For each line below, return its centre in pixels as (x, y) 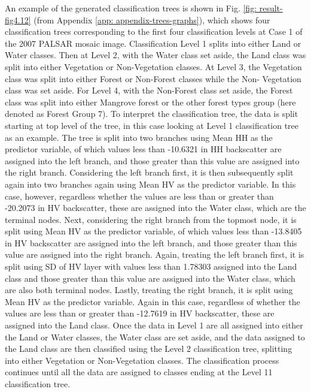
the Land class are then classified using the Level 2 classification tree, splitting (149, 349)
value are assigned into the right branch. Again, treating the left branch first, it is (155, 254)
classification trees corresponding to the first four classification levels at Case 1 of (154, 31)
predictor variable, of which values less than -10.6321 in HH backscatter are (143, 149)
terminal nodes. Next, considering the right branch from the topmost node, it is (151, 219)
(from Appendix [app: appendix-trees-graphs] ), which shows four (152, 19)
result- (271, 8)
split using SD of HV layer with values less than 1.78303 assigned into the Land (151, 266)
